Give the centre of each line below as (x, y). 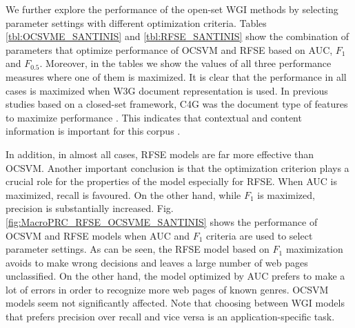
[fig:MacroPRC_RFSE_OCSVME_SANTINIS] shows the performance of (162, 221)
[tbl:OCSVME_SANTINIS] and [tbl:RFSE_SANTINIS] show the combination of (177, 36)
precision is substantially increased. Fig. (90, 208)
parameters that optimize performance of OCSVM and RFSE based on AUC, (169, 49)
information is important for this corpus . (93, 131)
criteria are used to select (260, 235)
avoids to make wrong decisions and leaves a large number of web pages (157, 262)
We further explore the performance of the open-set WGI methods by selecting (172, 9)
